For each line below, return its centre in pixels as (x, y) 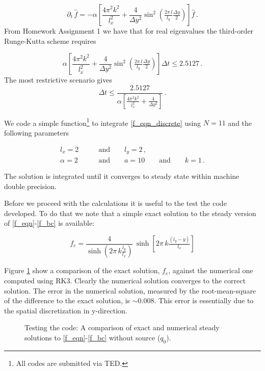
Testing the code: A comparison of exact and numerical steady (122, 327)
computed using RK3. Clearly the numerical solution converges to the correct (125, 281)
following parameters (36, 132)
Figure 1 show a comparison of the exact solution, (82, 270)
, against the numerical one (211, 270)
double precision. (30, 186)
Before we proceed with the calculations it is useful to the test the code (115, 203)
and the (240, 123)
